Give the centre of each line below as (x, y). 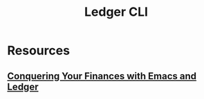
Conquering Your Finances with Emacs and (102, 76)
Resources (39, 51)
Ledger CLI (116, 12)
